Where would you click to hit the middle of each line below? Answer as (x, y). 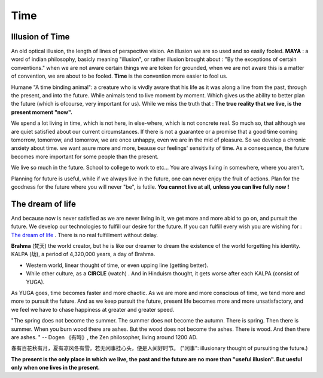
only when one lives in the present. (55, 368)
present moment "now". (42, 112)
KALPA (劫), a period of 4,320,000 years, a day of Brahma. (83, 254)
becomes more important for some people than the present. (85, 156)
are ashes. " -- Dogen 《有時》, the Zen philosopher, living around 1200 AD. (104, 337)
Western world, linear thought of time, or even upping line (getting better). (117, 265)
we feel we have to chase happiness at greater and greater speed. (93, 309)
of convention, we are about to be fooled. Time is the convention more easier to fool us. (119, 76)
